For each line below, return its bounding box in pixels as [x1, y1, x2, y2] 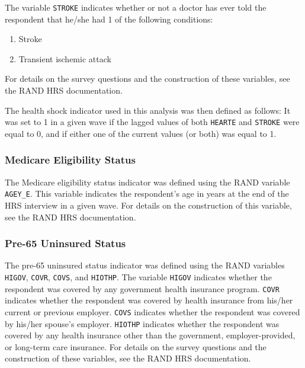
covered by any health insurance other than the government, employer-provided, [5, 329, 296, 341]
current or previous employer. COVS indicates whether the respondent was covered [5, 305, 300, 318]
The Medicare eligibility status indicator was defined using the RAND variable [5, 175, 290, 188]
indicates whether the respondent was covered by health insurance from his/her [5, 294, 293, 306]
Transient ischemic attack [18, 52, 111, 65]
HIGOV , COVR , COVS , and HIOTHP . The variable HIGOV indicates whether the [5, 270, 272, 283]
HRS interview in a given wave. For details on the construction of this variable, [5, 199, 292, 211]
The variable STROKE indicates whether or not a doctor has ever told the [5, 1, 267, 13]
